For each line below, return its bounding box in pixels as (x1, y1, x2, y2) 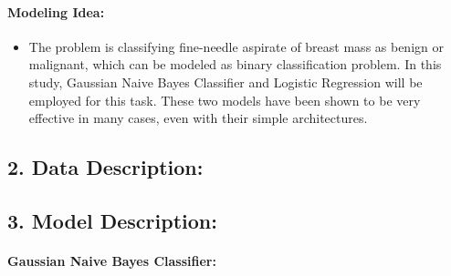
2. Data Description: (7, 153, 204, 181)
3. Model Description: (7, 206, 217, 234)
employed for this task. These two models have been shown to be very (28, 90, 421, 109)
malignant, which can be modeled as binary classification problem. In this (28, 55, 442, 74)
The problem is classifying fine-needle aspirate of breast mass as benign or (28, 36, 444, 56)
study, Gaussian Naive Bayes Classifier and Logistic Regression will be (28, 72, 423, 91)
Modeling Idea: (7, 2, 105, 21)
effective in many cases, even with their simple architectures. (28, 108, 368, 128)
